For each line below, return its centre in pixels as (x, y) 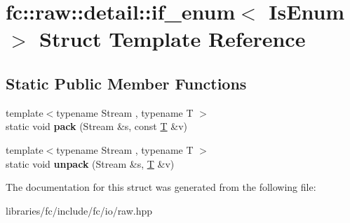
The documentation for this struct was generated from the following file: (161, 187)
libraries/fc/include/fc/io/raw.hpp (79, 210)
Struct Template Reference (173, 39)
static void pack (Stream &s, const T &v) (96, 126)
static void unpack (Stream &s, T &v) (90, 163)
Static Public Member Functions (126, 83)
